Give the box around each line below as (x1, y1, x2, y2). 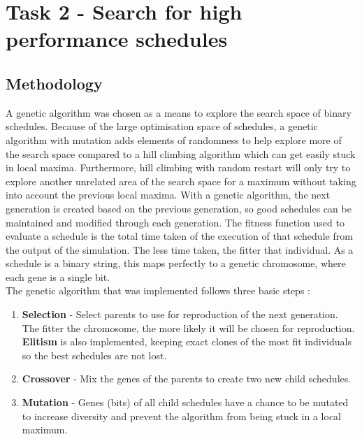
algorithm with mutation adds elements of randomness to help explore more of (6, 132, 342, 147)
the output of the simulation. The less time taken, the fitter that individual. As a (6, 242, 354, 257)
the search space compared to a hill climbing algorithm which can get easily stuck (6, 146, 356, 161)
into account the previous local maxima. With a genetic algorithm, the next (6, 187, 331, 202)
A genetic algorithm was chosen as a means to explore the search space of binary (6, 105, 352, 120)
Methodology (6, 72, 103, 94)
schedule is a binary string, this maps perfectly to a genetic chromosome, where (6, 256, 346, 271)
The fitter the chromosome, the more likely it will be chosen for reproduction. (22, 320, 355, 335)
